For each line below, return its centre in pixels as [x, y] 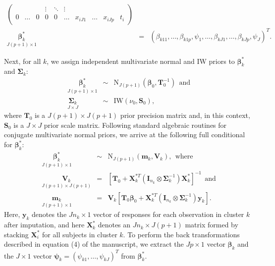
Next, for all [23, 61]
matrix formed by [212, 225]
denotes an [114, 225]
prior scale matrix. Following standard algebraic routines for [135, 125]
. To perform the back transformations [181, 234]
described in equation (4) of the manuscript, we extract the [94, 244]
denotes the [49, 214]
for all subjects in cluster [80, 234]
